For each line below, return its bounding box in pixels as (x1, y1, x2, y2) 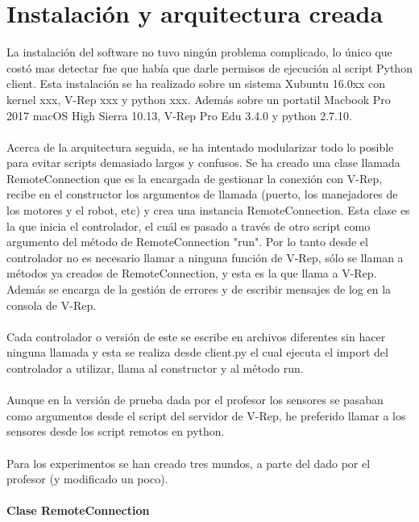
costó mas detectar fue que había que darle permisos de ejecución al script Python (6, 59, 413, 76)
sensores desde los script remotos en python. (6, 423, 225, 440)
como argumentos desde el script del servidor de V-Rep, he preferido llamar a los (6, 407, 406, 424)
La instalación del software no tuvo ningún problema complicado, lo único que (6, 44, 392, 61)
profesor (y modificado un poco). (6, 470, 168, 487)
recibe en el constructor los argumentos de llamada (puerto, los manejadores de (6, 186, 398, 203)
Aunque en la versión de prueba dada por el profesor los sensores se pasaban (6, 391, 384, 408)
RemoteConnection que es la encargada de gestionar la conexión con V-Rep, (6, 169, 383, 186)
